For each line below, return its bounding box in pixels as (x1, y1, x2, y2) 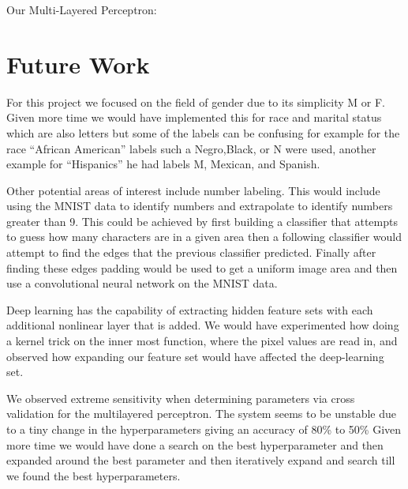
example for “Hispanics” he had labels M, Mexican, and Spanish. (6, 156, 320, 172)
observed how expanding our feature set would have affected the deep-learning (6, 348, 384, 364)
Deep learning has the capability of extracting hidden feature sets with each (6, 301, 373, 318)
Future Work (6, 47, 150, 80)
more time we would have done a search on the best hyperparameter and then (6, 436, 384, 453)
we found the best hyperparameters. (6, 467, 181, 483)
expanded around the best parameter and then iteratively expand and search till (6, 452, 395, 468)
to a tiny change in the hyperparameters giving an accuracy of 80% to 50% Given (6, 421, 402, 437)
